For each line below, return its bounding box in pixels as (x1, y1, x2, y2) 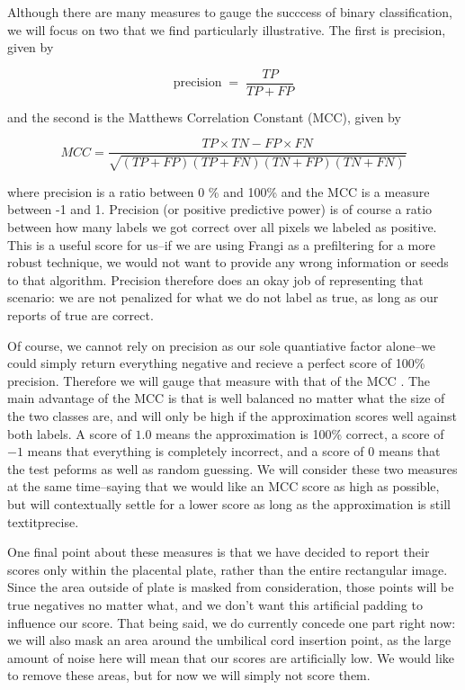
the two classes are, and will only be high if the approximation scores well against (7, 407, 457, 426)
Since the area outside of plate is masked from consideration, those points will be (7, 578, 454, 596)
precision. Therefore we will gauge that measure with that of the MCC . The (7, 371, 431, 390)
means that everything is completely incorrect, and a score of (27, 442, 364, 461)
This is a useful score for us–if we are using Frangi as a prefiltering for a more (7, 235, 435, 254)
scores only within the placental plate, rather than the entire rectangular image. (7, 560, 448, 578)
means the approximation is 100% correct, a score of (156, 424, 444, 443)
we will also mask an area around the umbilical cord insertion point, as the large (7, 631, 452, 650)
